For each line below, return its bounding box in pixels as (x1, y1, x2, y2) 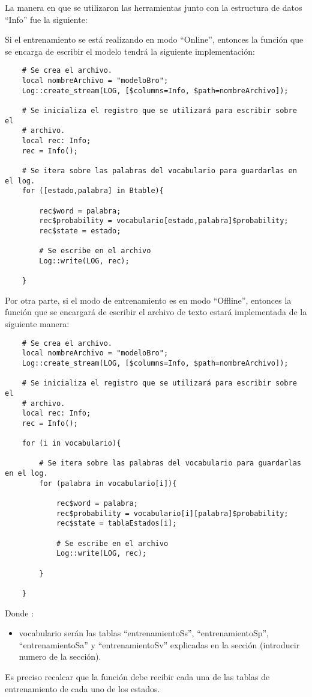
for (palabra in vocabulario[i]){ (39, 479, 177, 488)
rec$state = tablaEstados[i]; (56, 519, 177, 528)
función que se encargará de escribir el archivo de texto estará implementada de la (5, 306, 307, 318)
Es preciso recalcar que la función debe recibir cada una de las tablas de (5, 671, 270, 683)
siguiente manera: (5, 318, 70, 330)
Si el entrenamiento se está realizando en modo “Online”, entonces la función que (5, 33, 304, 46)
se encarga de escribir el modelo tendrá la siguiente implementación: (5, 45, 255, 57)
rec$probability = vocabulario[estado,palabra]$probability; (39, 216, 289, 226)
